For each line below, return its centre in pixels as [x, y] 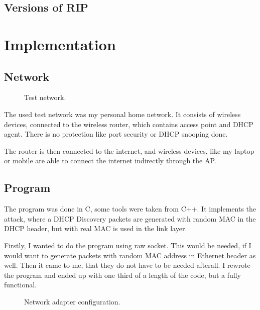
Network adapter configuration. [72, 301]
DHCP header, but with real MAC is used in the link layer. [96, 228]
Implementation [60, 44]
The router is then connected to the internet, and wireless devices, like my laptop [129, 150]
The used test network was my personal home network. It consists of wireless [122, 114]
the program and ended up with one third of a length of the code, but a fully [122, 275]
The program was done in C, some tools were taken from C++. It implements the [130, 209]
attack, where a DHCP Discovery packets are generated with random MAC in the [130, 218]
